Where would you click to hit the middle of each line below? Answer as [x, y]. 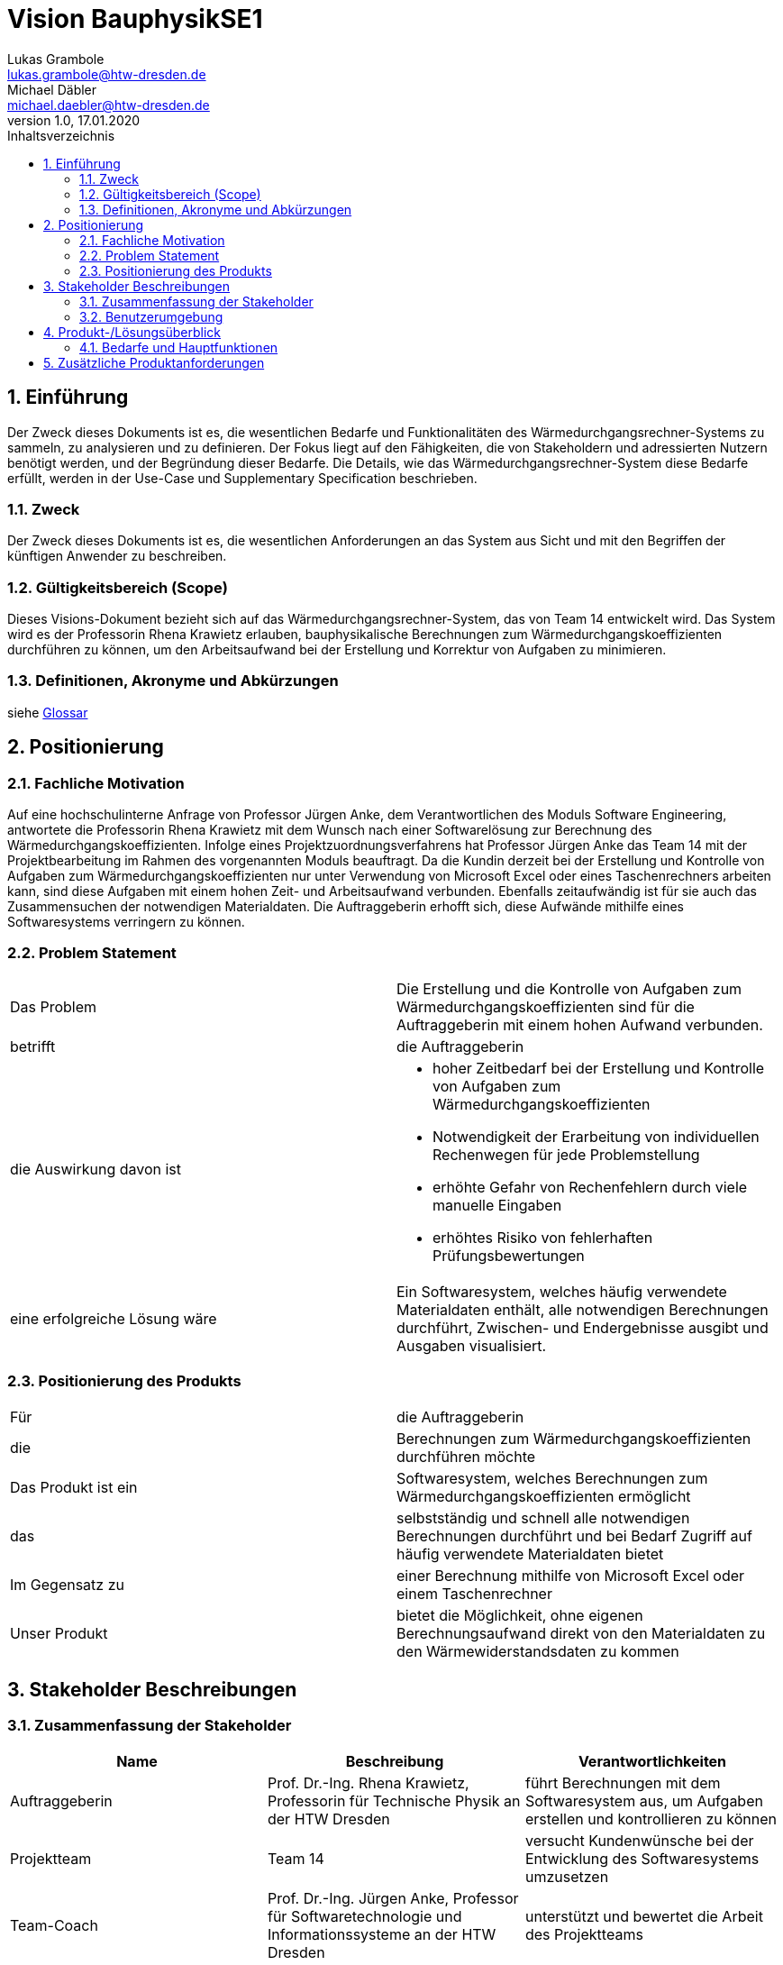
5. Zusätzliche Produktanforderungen [154, 362]
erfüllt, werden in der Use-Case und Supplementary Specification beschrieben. [242, 478]
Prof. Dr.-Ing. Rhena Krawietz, [368, 1782]
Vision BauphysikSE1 [135, 19]
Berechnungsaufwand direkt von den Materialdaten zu [581, 1633]
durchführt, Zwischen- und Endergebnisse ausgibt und [583, 1327]
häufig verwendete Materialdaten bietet [530, 1554]
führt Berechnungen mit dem [623, 1782]
